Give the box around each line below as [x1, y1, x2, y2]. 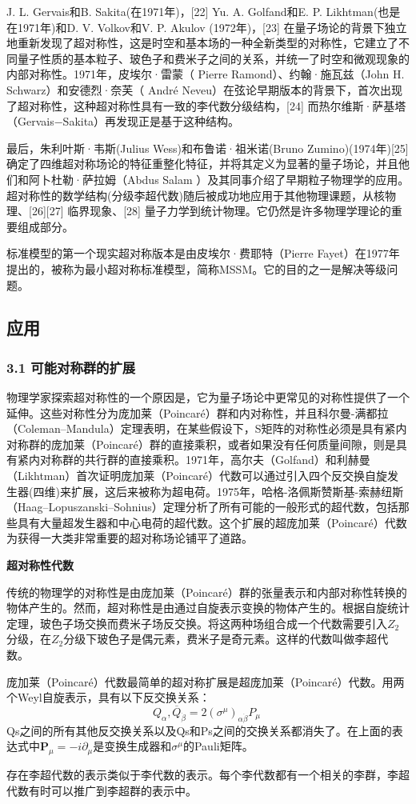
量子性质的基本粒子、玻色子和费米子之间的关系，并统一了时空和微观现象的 [17, 50, 410, 66]
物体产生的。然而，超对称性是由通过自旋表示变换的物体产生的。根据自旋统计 [6, 599, 410, 616]
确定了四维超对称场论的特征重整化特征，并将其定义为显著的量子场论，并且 [6, 155, 398, 172]
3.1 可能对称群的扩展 [6, 357, 136, 377]
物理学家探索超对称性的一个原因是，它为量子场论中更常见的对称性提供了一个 [6, 389, 410, 406]
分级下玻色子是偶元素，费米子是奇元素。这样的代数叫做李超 [63, 630, 378, 647]
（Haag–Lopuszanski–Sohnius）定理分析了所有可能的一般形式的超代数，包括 [6, 498, 398, 515]
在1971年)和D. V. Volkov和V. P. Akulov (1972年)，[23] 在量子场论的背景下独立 [6, 18, 407, 35]
